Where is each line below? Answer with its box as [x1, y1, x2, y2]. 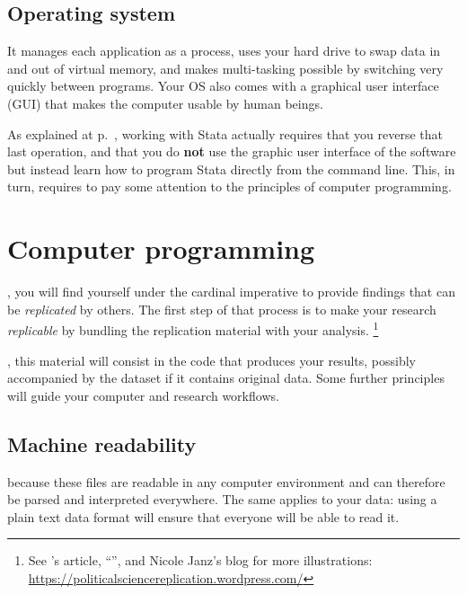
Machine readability [7, 430, 197, 457]
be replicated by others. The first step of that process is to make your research [7, 299, 436, 318]
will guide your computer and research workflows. [7, 386, 279, 404]
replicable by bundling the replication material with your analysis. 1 [7, 318, 379, 339]
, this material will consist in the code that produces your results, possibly [7, 350, 416, 369]
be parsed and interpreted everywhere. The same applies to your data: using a [7, 490, 437, 509]
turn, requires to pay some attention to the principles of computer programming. [7, 177, 452, 196]
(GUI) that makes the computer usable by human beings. [7, 93, 323, 112]
